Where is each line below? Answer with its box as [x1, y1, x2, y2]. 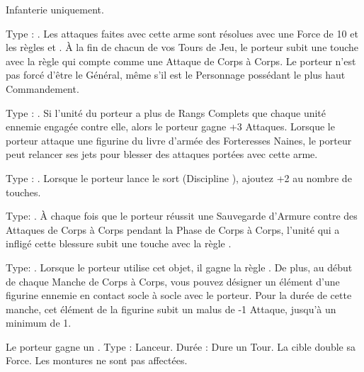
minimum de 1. [6, 315, 72, 330]
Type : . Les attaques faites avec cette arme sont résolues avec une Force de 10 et [6, 26, 358, 40]
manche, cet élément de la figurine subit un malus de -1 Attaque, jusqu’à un [6, 301, 336, 316]
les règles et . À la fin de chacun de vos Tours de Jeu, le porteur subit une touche [6, 40, 359, 55]
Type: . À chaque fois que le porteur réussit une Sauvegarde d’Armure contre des [6, 208, 358, 223]
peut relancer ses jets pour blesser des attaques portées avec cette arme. [6, 147, 318, 162]
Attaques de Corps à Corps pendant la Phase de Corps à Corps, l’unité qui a [6, 222, 340, 237]
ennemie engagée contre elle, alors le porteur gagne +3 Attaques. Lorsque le [6, 119, 335, 134]
